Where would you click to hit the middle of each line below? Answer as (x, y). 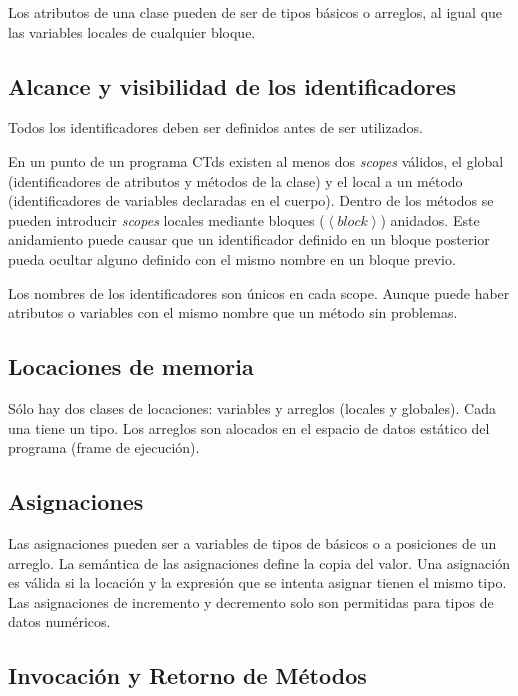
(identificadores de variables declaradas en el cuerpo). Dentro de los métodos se (251, 200)
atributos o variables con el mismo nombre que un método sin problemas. (233, 312)
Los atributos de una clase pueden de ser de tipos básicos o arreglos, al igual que (255, 12)
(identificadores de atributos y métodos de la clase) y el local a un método (235, 180)
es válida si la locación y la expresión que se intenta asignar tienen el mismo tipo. (257, 582)
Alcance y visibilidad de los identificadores (232, 85)
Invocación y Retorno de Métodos (187, 675)
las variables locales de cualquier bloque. (132, 31)
